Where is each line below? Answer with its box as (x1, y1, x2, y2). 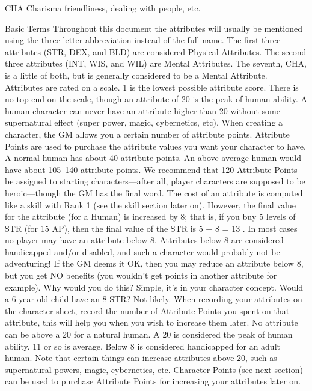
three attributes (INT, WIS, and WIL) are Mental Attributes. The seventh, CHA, (5, 57, 307, 70)
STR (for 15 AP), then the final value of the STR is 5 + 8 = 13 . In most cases (5, 222, 298, 234)
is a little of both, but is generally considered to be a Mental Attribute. (5, 68, 268, 81)
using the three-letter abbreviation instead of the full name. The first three (5, 34, 281, 46)
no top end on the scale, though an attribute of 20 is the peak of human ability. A (5, 92, 308, 105)
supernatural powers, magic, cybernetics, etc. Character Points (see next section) (5, 363, 303, 375)
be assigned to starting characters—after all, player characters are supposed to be (5, 175, 305, 187)
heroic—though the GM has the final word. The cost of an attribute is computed (5, 186, 303, 199)
